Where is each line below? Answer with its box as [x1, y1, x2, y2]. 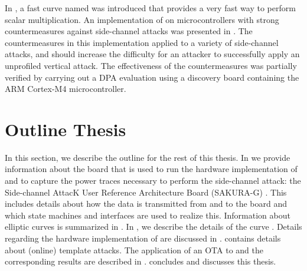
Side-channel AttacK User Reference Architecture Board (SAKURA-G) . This [5, 186, 287, 198]
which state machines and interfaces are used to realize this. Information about [5, 209, 290, 221]
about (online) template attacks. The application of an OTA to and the [5, 243, 263, 256]
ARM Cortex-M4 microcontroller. [5, 82, 126, 95]
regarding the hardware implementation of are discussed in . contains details [5, 232, 281, 244]
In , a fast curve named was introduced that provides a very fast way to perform [5, 2, 296, 14]
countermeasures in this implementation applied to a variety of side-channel [5, 36, 279, 48]
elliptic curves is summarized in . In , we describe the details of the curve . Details [5, 220, 302, 233]
